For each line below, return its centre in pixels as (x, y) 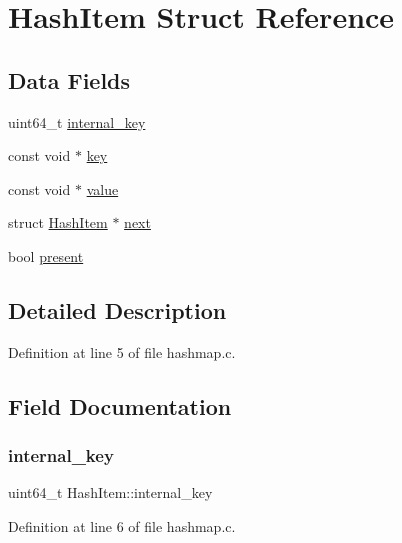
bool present (46, 255)
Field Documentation (120, 405)
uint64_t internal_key (77, 121)
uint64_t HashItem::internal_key (110, 492)
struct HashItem (58, 222)
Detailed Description (117, 309)
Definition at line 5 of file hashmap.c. (122, 351)
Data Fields (69, 79)
